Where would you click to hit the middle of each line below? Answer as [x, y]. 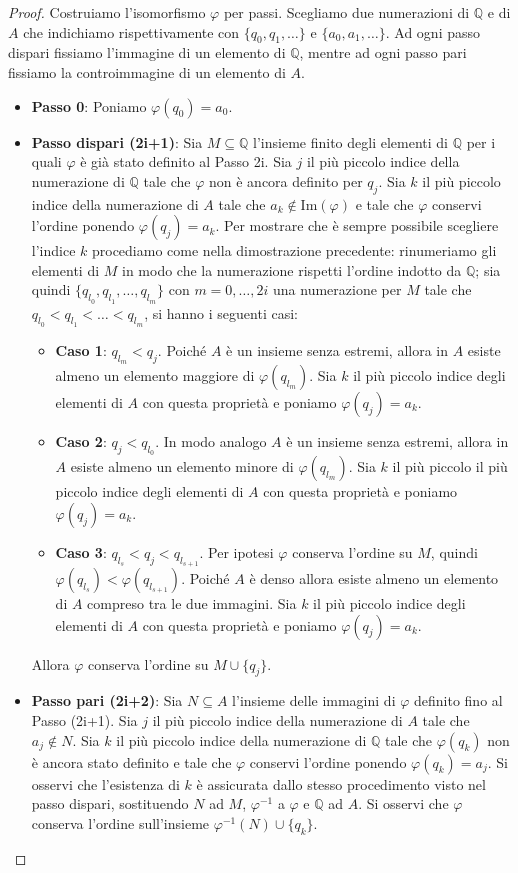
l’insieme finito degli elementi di [350, 141]
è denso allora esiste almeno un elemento [374, 577]
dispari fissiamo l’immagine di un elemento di [147, 52]
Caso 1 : [81, 349]
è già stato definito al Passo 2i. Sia [186, 161]
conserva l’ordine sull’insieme [120, 822]
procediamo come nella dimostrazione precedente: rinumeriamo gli [294, 250]
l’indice [53, 250]
